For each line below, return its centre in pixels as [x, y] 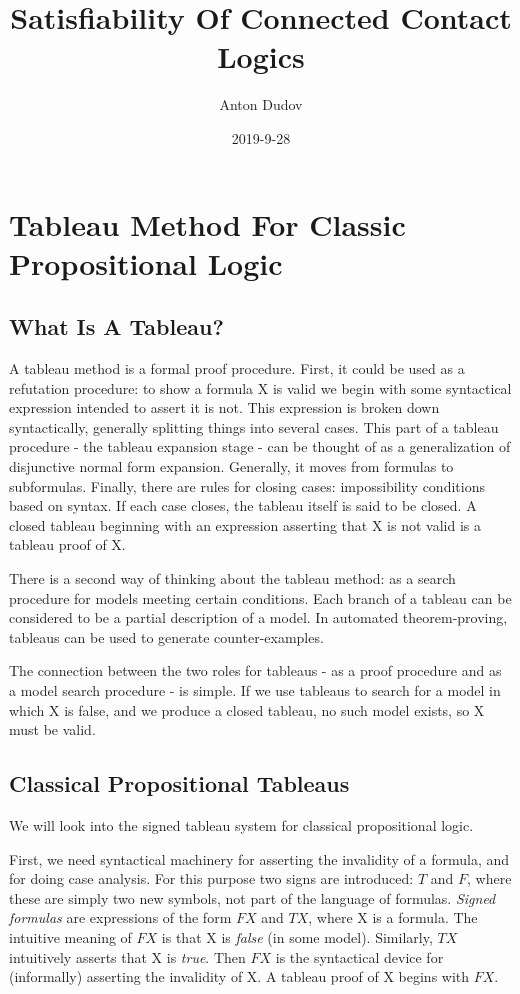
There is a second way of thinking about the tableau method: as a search [232, 578]
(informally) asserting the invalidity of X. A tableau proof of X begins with [239, 976]
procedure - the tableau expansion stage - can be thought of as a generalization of [260, 446]
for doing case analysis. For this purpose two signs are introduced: [211, 878]
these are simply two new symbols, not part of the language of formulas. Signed [252, 897]
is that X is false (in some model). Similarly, [297, 936]
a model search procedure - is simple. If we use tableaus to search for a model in [255, 689]
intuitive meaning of [70, 936]
